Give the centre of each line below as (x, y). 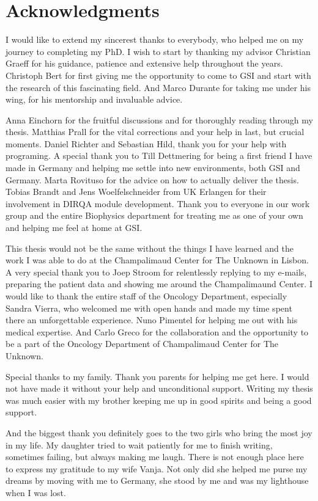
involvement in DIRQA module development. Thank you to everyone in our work (158, 203)
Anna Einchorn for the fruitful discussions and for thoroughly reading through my (159, 119)
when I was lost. (36, 492)
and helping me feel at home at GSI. (74, 228)
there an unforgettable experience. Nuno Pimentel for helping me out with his (152, 320)
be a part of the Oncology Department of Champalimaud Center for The (142, 344)
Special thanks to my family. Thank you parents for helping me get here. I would (157, 376)
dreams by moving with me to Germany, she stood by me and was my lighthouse (157, 481)
